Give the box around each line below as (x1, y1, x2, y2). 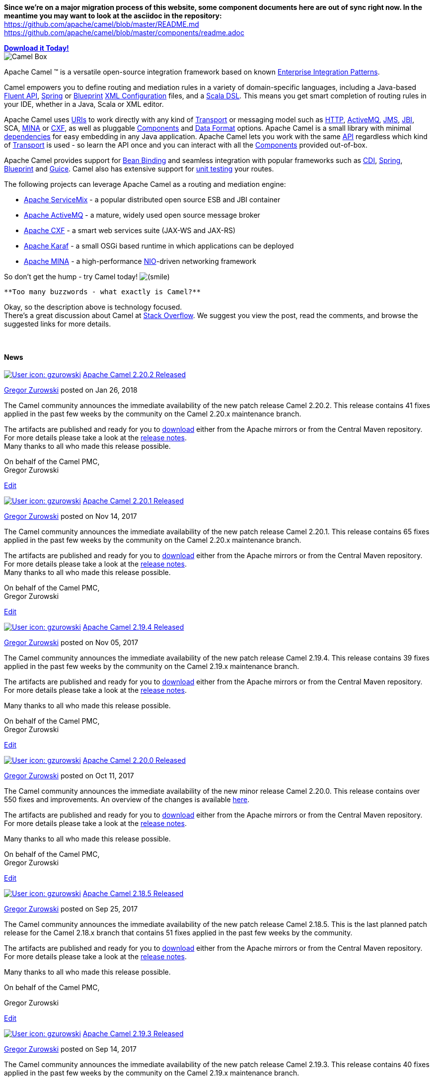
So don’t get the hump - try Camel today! (4, 272, 138, 281)
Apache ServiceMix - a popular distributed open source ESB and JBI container (24, 195, 281, 204)
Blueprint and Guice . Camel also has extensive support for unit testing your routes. (4, 165, 274, 173)
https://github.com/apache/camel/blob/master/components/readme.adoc (4, 28, 244, 37)
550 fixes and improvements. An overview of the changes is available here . (4, 795, 250, 804)
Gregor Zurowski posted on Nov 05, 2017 (4, 638, 139, 647)
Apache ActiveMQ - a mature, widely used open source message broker (24, 211, 260, 219)
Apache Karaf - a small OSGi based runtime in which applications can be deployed (24, 242, 294, 250)
